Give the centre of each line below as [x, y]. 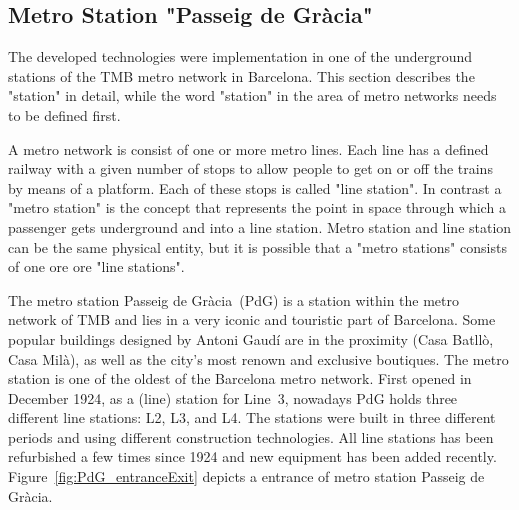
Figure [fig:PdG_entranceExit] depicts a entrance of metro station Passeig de [246, 476]
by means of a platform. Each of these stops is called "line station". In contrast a [255, 187]
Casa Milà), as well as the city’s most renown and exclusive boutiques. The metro [258, 358]
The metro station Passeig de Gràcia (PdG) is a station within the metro [234, 299]
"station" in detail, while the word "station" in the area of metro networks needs [252, 95]
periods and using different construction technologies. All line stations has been [251, 436]
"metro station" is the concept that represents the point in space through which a [257, 207]
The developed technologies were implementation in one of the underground [240, 56]
